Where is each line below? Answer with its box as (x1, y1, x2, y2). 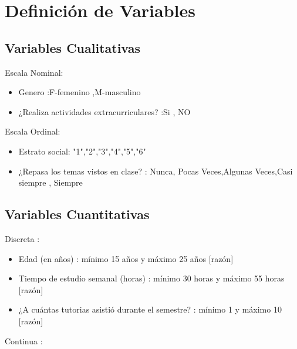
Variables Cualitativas (5, 38, 141, 56)
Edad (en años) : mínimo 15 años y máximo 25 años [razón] (18, 252, 234, 264)
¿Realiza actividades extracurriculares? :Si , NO (18, 105, 191, 118)
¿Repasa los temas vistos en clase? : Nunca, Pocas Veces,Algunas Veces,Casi (18, 165, 293, 177)
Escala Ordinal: (5, 125, 60, 137)
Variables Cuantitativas (5, 205, 150, 223)
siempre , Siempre (18, 176, 83, 189)
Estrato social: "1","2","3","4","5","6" (18, 145, 146, 157)
